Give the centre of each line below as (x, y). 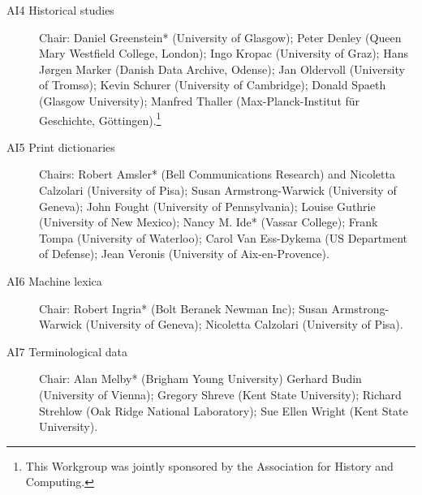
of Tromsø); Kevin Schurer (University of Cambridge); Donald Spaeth (213, 85)
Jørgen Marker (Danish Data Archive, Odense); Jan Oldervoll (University (222, 69)
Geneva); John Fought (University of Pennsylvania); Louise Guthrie (207, 206)
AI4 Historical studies (60, 10)
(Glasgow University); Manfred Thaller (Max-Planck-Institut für (200, 100)
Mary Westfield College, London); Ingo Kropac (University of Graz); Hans (224, 53)
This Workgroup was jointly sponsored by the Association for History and (209, 465)
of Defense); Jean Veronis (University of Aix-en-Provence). (184, 254)
